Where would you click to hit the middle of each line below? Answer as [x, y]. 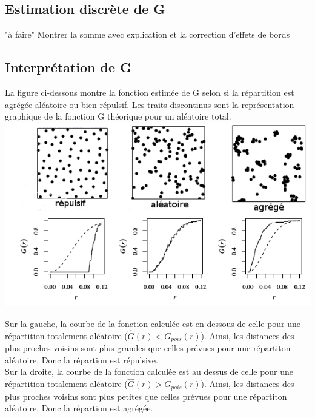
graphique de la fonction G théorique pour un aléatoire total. [118, 116]
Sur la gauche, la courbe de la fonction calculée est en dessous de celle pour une [153, 324]
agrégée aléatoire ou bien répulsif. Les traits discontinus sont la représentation [150, 104]
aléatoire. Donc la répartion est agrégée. [79, 408]
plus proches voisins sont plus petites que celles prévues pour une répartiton [146, 396]
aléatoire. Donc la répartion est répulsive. [81, 359]
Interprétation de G [68, 67]
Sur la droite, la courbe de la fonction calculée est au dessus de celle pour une [149, 372]
